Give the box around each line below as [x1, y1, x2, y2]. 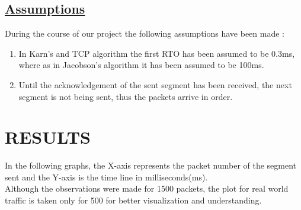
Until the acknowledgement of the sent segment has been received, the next [18, 78, 292, 91]
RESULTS [5, 125, 91, 149]
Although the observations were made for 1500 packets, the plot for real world [5, 182, 289, 195]
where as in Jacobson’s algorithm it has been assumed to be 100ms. [18, 59, 264, 71]
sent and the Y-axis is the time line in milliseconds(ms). [5, 170, 208, 183]
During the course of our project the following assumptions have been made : [5, 27, 284, 40]
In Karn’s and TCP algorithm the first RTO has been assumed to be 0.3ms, [18, 47, 295, 59]
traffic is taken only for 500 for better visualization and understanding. [5, 194, 262, 206]
